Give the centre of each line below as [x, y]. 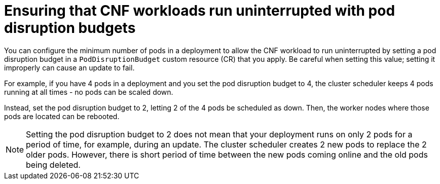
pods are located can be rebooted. [62, 116]
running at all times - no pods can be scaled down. [89, 92]
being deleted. [53, 164]
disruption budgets [70, 28]
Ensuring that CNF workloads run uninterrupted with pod [200, 11]
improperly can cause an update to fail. [69, 67]
